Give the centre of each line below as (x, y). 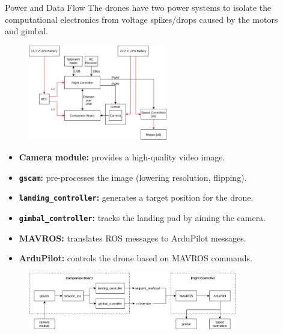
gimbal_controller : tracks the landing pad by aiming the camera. (142, 217)
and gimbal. (26, 31)
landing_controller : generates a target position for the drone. (136, 197)
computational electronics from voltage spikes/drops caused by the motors (141, 19)
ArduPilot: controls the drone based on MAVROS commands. (135, 258)
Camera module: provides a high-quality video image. (122, 156)
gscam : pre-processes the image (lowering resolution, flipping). (133, 177)
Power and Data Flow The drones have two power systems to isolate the (138, 7)
